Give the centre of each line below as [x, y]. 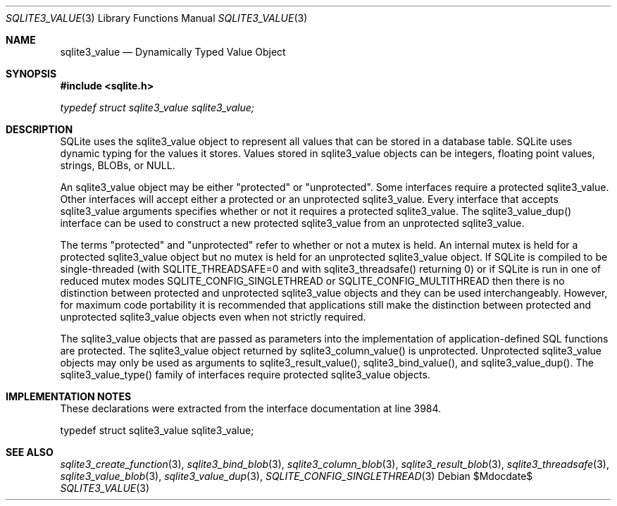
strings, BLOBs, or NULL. [118, 165]
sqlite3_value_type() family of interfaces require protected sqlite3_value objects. [245, 375]
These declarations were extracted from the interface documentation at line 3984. [251, 408]
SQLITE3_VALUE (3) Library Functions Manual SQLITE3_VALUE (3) [157, 18]
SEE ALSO [30, 452]
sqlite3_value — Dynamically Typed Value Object [173, 52]
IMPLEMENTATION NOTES [69, 396]
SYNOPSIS [31, 74]
